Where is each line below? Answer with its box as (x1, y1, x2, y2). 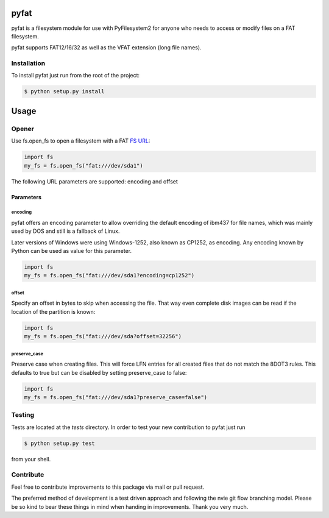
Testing (11, 411, 35, 419)
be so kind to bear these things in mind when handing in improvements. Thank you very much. (11, 503, 249, 510)
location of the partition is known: (11, 308, 96, 315)
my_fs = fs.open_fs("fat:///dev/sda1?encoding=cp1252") (24, 272, 195, 279)
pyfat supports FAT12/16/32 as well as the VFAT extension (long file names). (11, 44, 202, 51)
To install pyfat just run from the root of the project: (11, 72, 140, 79)
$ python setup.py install (24, 88, 105, 95)
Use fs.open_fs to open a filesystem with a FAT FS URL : (11, 137, 150, 144)
